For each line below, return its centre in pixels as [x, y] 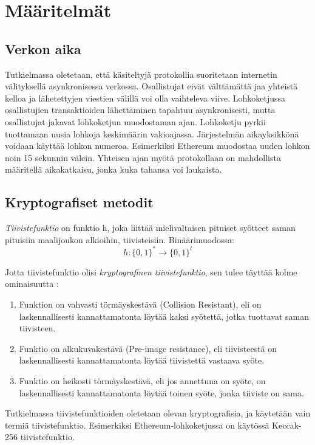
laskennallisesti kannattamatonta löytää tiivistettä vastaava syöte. [142, 360]
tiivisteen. [37, 328]
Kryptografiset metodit [79, 202]
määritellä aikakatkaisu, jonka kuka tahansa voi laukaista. [113, 169]
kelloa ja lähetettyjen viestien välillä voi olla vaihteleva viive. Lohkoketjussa [145, 98]
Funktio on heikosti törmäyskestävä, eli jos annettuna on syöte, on [142, 380]
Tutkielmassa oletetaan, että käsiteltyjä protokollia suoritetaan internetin [141, 74]
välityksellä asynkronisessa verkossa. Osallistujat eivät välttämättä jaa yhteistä [151, 86]
